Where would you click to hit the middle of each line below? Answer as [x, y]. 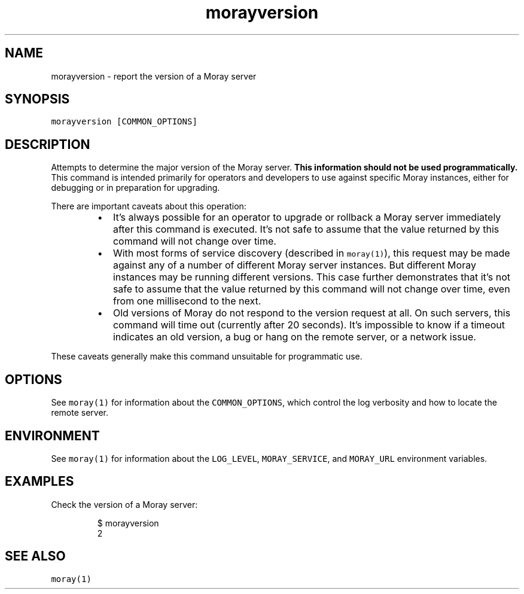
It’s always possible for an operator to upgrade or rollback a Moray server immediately [307, 217]
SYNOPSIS [37, 99]
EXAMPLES [39, 482]
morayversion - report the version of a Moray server [154, 76]
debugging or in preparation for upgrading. [135, 188]
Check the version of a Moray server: [124, 504]
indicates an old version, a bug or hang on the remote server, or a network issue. [294, 337]
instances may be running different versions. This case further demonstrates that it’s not [312, 277]
